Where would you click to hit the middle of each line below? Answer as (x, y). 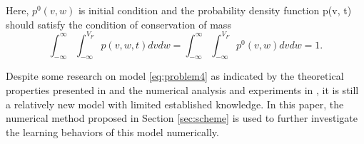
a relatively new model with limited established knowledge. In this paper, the (175, 104)
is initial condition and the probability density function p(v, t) (215, 10)
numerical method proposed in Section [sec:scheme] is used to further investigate (182, 118)
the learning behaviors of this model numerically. (112, 132)
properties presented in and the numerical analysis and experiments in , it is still (182, 90)
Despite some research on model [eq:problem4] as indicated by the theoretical (175, 76)
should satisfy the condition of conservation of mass (118, 24)
